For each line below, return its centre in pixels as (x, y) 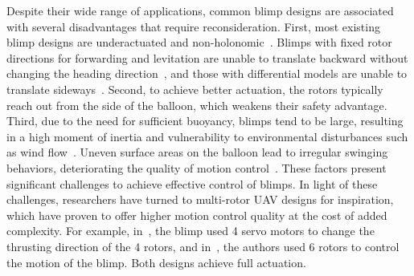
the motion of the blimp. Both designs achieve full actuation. (156, 262)
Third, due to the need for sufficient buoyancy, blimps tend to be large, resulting (205, 121)
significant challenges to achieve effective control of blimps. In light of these (192, 183)
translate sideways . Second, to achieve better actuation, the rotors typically (195, 89)
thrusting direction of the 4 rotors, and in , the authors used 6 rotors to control (203, 246)
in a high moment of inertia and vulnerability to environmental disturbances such (207, 136)
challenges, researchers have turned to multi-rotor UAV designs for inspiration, (200, 199)
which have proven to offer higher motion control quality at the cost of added (197, 215)
